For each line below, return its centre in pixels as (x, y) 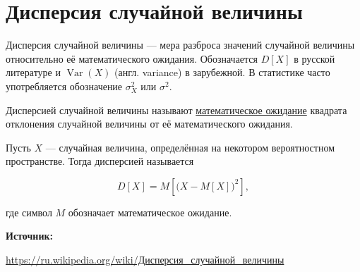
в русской (314, 58)
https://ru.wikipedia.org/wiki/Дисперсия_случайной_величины (145, 260)
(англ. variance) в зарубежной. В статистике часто (222, 72)
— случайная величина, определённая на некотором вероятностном (190, 147)
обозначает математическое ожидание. (150, 212)
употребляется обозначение (64, 86)
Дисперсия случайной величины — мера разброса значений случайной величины (180, 45)
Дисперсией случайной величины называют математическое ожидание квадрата (176, 110)
